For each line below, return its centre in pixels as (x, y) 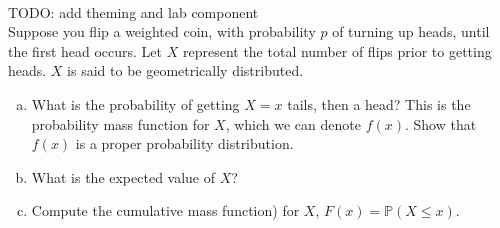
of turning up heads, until (411, 31)
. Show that (441, 123)
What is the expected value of (123, 176)
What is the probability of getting (135, 103)
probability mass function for (120, 123)
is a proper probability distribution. (184, 143)
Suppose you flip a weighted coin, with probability (162, 31)
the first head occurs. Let (85, 50)
